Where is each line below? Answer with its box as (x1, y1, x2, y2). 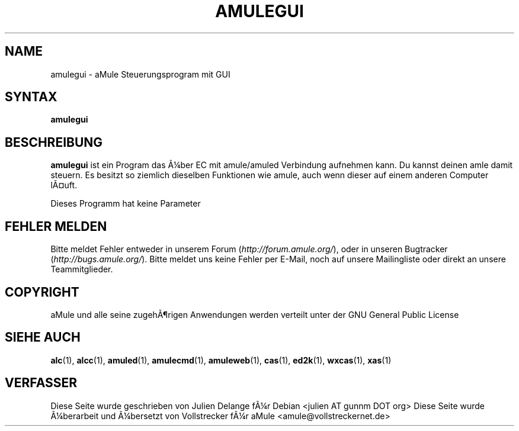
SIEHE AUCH (5, 330, 81, 345)
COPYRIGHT (5, 284, 79, 300)
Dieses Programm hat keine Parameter (50, 198, 201, 209)
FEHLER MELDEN (5, 218, 107, 234)
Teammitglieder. (50, 264, 113, 275)
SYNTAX (5, 89, 57, 105)
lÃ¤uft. (50, 180, 78, 191)
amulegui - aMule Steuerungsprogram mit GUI (50, 69, 230, 79)
